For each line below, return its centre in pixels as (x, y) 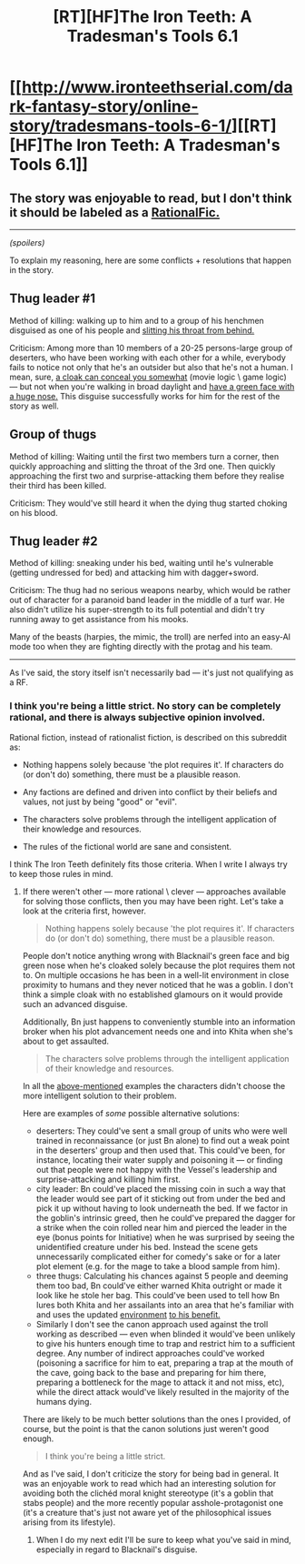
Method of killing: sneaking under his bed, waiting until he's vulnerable (142, 563)
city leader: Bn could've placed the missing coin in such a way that (161, 1188)
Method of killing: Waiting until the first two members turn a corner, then (144, 456)
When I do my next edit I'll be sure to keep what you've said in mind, (164, 1539)
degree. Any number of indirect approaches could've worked (150, 1353)
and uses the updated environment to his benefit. (128, 1314)
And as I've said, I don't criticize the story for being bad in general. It (151, 1473)
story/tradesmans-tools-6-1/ (121, 126)
